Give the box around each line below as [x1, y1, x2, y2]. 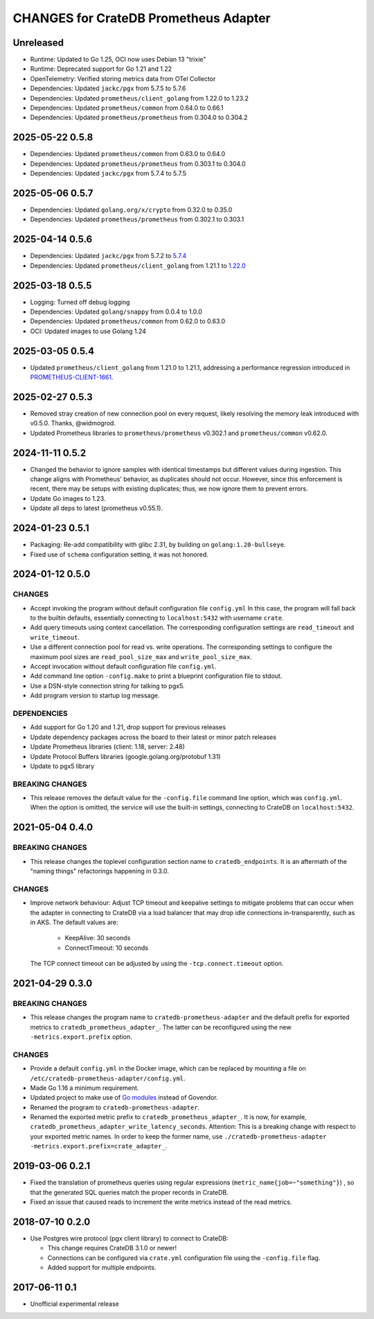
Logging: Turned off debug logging [30, 298, 130, 306]
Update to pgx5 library [30, 762, 95, 770]
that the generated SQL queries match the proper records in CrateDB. [30, 1188, 229, 1196]
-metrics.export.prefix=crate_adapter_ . [30, 1142, 168, 1150]
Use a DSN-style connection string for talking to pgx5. [30, 681, 185, 690]
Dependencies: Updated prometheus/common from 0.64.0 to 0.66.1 [30, 104, 224, 112]
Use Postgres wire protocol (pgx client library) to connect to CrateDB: [30, 1234, 229, 1242]
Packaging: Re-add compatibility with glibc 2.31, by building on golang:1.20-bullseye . [30, 541, 286, 549]
